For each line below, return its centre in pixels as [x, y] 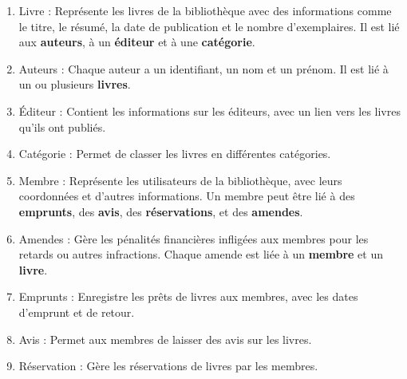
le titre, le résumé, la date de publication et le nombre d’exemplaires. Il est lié [209, 26]
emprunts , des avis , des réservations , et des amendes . [161, 211]
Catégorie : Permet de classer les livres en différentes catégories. [175, 154]
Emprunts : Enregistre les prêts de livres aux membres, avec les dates [188, 296]
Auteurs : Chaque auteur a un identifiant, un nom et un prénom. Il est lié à [203, 68]
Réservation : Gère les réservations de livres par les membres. [168, 366]
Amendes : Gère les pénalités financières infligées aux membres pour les [194, 238]
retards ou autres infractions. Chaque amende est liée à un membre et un [201, 254]
